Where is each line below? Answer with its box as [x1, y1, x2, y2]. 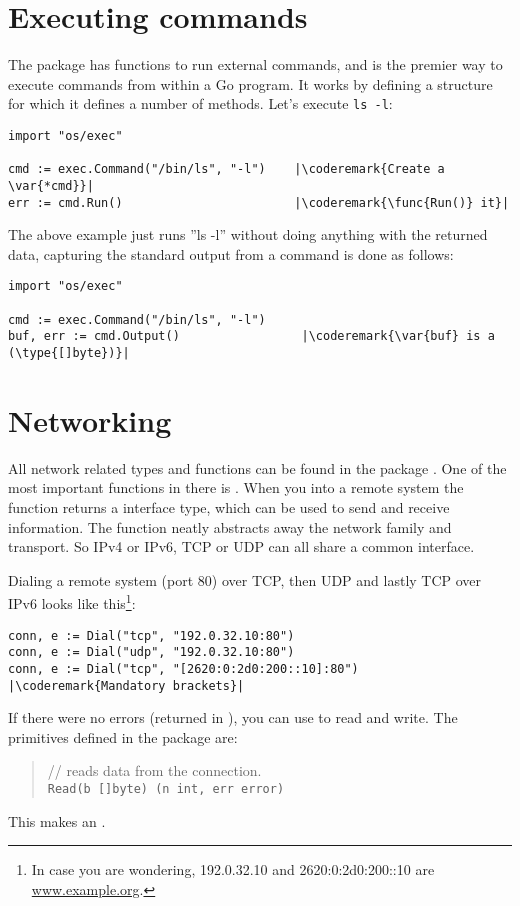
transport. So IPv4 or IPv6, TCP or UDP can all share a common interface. [8, 536, 475, 557]
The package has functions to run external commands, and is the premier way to [8, 54, 503, 75]
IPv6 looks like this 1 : [8, 590, 136, 614]
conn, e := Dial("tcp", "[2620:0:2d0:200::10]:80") [8, 661, 359, 676]
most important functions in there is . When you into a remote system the [8, 477, 464, 498]
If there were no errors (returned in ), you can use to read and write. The [8, 707, 458, 728]
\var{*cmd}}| [8, 178, 94, 193]
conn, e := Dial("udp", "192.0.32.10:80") [8, 645, 295, 660]
